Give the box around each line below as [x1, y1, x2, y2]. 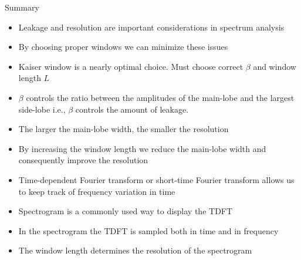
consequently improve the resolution [18, 154, 148, 166]
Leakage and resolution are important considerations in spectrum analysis [18, 21, 285, 33]
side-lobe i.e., [18, 103, 66, 115]
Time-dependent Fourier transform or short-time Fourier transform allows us [18, 173, 295, 185]
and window [253, 60, 296, 72]
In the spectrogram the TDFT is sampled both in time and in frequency [18, 224, 279, 237]
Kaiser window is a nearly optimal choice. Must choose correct [18, 60, 243, 72]
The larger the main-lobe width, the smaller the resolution [18, 123, 229, 135]
